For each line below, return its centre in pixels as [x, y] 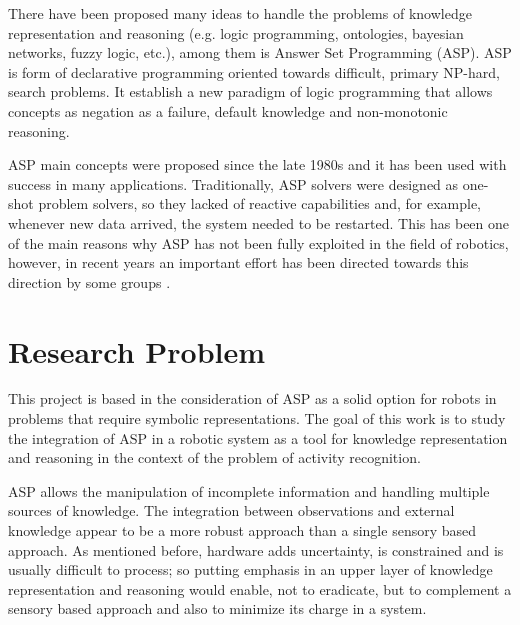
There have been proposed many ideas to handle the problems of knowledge [240, 13]
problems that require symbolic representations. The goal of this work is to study [257, 418]
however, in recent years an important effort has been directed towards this [238, 262]
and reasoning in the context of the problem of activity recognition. [214, 457]
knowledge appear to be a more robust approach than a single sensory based [242, 530]
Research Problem [137, 350]
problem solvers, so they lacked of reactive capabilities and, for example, [260, 203]
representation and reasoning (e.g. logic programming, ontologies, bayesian [236, 32]
